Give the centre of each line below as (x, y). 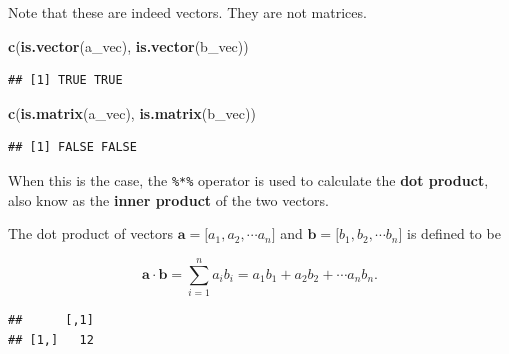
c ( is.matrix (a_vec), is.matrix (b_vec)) (132, 112)
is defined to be (454, 233)
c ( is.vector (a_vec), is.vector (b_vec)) (128, 45)
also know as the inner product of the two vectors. (168, 199)
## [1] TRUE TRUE (65, 80)
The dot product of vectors (91, 233)
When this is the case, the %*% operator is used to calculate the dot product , (248, 179)
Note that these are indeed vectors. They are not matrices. (187, 12)
